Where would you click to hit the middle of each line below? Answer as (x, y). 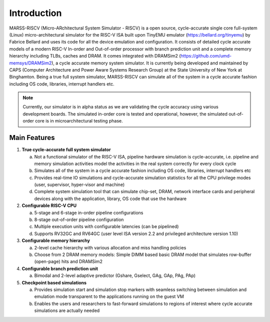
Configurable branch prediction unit (60, 268)
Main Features (32, 138)
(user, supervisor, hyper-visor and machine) (79, 184)
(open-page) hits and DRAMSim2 (68, 261)
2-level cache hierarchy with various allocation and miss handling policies (110, 247)
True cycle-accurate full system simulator (66, 149)
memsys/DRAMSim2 (30, 63)
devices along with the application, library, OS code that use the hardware (110, 198)
